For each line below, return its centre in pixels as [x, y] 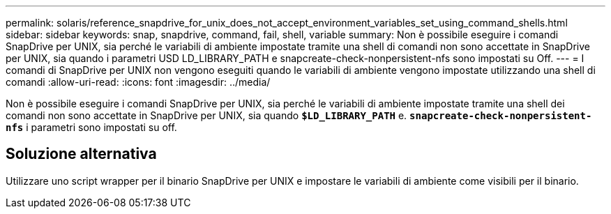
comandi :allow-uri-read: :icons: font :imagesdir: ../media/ [138, 82]
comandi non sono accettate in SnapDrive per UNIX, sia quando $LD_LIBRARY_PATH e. [206, 115]
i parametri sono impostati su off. [101, 127]
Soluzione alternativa [81, 154]
